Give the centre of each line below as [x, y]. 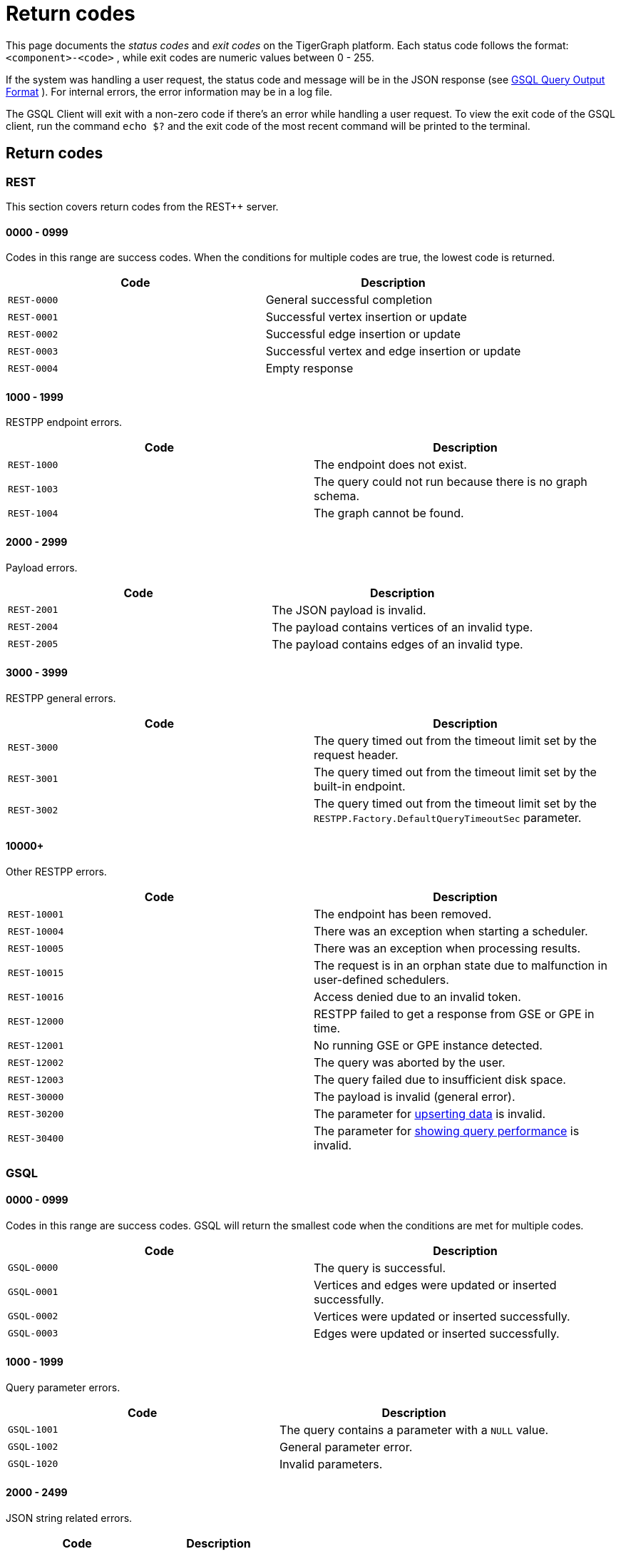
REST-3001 [33, 779]
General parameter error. [346, 1447]
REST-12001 [36, 1045]
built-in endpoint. [360, 786]
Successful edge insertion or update [363, 334]
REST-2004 [33, 627]
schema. [337, 496]
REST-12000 [36, 1021]
